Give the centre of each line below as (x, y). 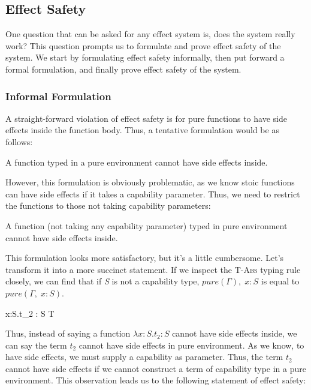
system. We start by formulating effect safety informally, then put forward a (145, 57)
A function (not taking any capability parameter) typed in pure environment (147, 225)
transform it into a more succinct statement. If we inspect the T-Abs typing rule (153, 269)
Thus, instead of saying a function (68, 333)
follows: (19, 141)
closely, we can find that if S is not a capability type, (102, 281)
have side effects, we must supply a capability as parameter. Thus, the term (144, 357)
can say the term (36, 345)
